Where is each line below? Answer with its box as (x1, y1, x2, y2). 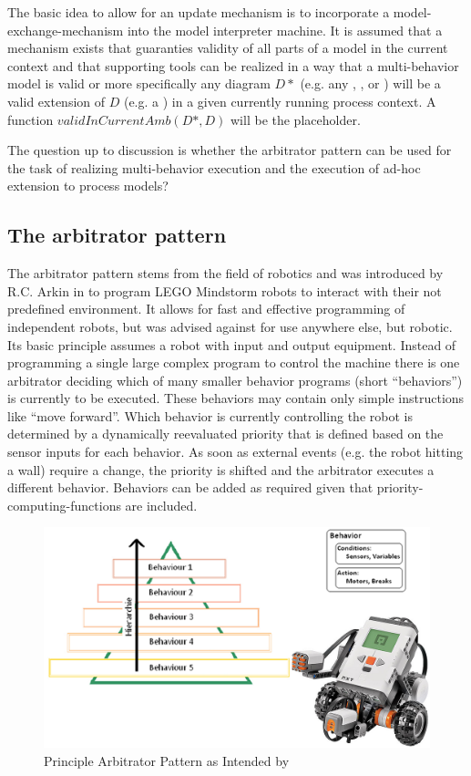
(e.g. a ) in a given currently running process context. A (123, 91, 436, 110)
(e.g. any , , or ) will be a (300, 74, 441, 93)
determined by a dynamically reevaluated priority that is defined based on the (7, 424, 444, 443)
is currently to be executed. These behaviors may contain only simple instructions (7, 388, 465, 408)
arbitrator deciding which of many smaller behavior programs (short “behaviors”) (7, 370, 463, 389)
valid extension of (7, 91, 106, 110)
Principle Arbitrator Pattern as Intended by (44, 750, 290, 770)
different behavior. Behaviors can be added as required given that (7, 478, 374, 497)
